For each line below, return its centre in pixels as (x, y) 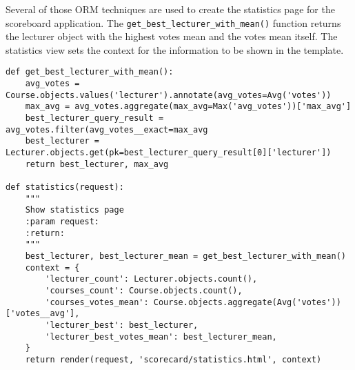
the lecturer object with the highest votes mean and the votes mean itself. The (172, 36)
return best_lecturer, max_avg (97, 164)
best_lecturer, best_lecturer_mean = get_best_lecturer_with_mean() (185, 256)
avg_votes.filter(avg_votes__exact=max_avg (107, 129)
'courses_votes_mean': (97, 302)
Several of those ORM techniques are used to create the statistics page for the (170, 9)
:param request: (62, 221)
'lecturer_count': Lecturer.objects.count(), (151, 279)
